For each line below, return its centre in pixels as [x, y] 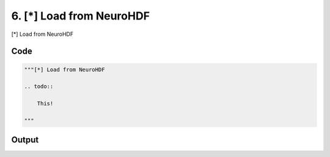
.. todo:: [39, 86]
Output [25, 140]
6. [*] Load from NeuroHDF [80, 16]
